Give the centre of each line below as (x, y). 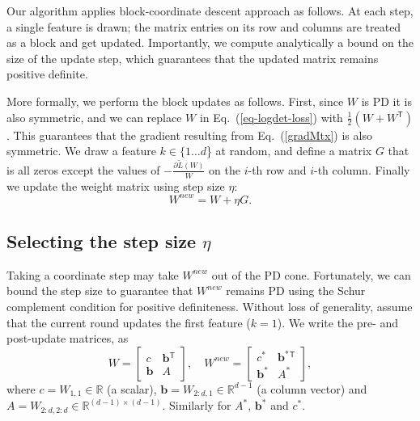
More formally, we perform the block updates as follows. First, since (175, 101)
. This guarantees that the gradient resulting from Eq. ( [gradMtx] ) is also (189, 135)
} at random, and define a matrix (289, 151)
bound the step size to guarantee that (100, 290)
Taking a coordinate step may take (93, 274)
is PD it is (387, 101)
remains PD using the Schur (296, 290)
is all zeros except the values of (83, 169)
